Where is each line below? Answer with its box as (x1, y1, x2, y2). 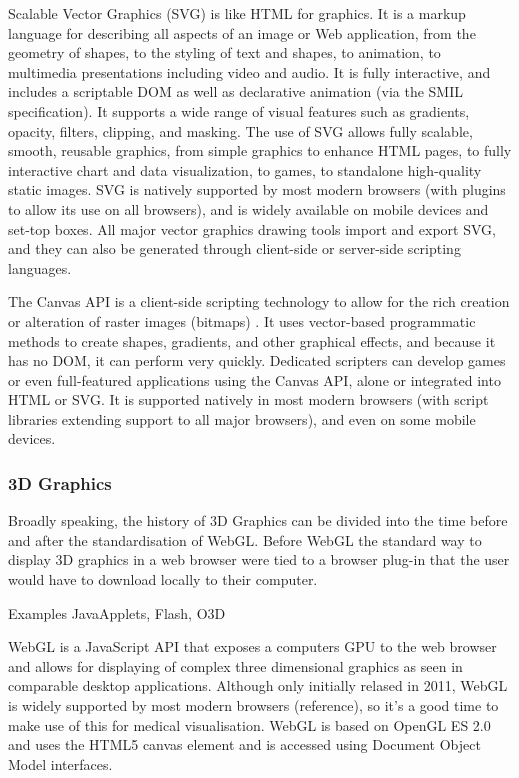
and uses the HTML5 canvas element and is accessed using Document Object (8, 734, 481, 755)
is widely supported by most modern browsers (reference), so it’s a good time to (8, 695, 499, 716)
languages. (8, 257, 72, 278)
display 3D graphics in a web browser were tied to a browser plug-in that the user (8, 549, 510, 570)
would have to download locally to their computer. (8, 569, 318, 590)
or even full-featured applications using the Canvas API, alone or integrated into (8, 369, 501, 390)
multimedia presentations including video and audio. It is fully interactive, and (8, 61, 491, 82)
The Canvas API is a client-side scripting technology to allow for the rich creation (8, 291, 510, 312)
